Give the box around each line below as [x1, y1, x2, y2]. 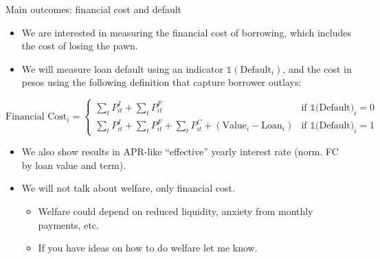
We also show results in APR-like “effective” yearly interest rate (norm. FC [21, 144, 339, 159]
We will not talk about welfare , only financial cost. [21, 181, 235, 195]
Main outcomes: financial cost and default [5, 2, 182, 16]
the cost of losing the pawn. [21, 38, 138, 53]
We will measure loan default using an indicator [21, 61, 223, 76]
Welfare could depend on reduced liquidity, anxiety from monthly [38, 203, 313, 218]
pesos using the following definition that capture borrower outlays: [21, 75, 302, 89]
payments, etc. [38, 217, 99, 232]
